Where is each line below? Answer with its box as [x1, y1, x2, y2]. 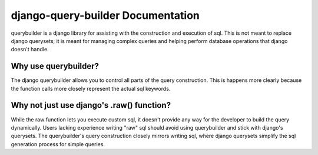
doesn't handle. [11, 46, 49, 53]
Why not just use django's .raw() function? [11, 100, 171, 110]
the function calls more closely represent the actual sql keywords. [11, 85, 171, 92]
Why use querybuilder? [11, 61, 100, 71]
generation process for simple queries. [11, 140, 105, 147]
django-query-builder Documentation [11, 9, 200, 22]
